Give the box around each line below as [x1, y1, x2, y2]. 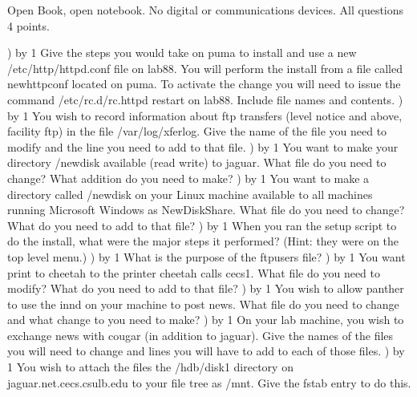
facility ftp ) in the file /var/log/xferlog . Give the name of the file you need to [7, 123, 387, 140]
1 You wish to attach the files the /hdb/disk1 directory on [7, 359, 294, 375]
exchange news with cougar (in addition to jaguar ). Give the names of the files [7, 326, 394, 343]
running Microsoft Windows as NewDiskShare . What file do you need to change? [7, 201, 405, 218]
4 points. [7, 17, 50, 34]
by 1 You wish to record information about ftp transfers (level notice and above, [7, 107, 403, 124]
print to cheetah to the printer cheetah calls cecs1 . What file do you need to [7, 264, 380, 281]
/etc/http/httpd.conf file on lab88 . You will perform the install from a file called [7, 59, 403, 76]
